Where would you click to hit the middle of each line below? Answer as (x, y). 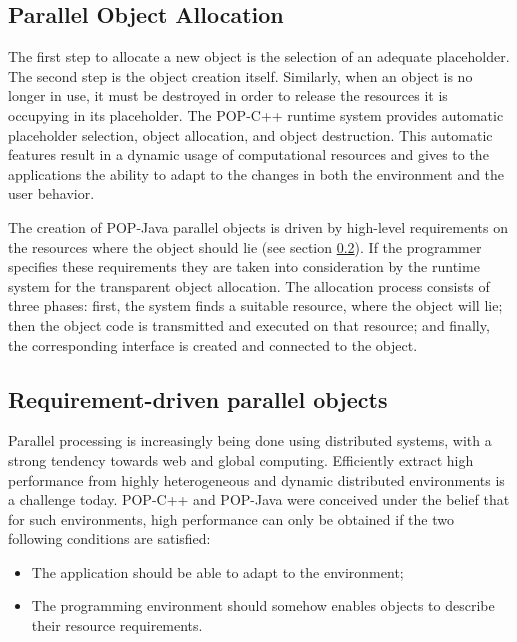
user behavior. (51, 193)
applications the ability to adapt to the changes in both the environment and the (256, 173)
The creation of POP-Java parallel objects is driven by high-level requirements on (258, 226)
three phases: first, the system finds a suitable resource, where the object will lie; (255, 305)
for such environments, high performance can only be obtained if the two (231, 518)
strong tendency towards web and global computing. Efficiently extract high (241, 459)
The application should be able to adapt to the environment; (217, 571)
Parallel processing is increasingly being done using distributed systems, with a (250, 440)
